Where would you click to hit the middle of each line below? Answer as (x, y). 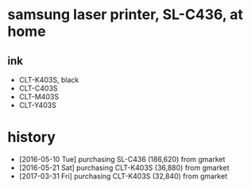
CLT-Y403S (37, 105)
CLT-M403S (39, 96)
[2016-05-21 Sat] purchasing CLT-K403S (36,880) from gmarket (124, 168)
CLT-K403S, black (49, 80)
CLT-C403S (38, 88)
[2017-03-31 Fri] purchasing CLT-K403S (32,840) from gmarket (123, 175)
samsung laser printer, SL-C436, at (125, 15)
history (32, 137)
